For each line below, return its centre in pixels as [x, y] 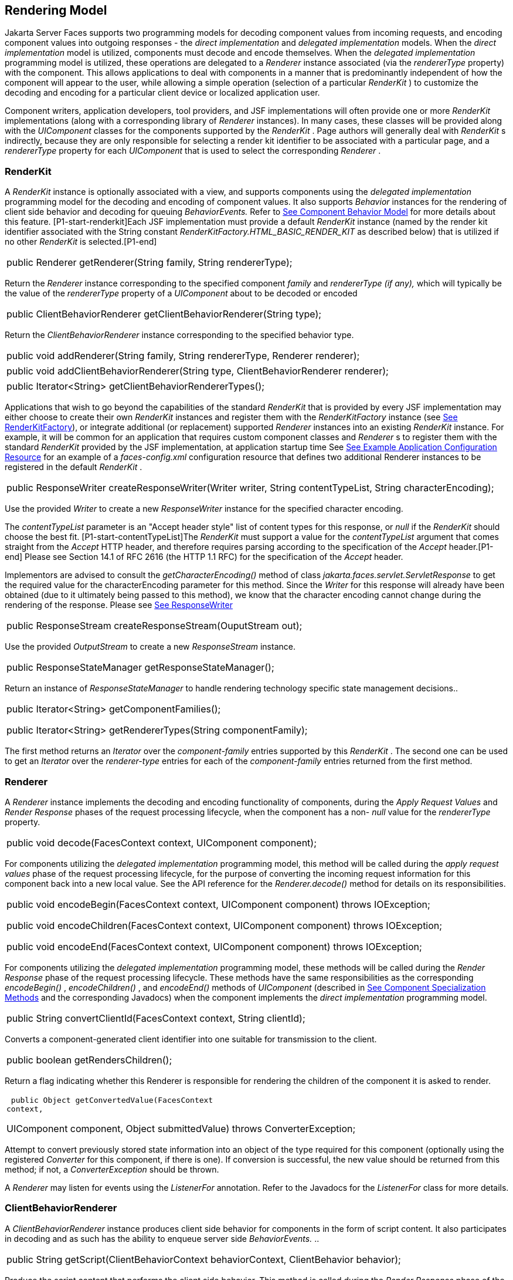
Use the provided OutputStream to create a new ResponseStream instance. [150, 647]
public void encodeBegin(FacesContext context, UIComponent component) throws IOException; [218, 904]
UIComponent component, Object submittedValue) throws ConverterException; [181, 1128]
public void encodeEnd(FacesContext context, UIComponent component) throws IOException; [214, 946]
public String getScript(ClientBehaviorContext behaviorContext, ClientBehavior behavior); [204, 1259]
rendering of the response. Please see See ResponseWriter [119, 605]
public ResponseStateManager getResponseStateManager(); [140, 668]
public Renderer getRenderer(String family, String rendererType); [150, 263]
